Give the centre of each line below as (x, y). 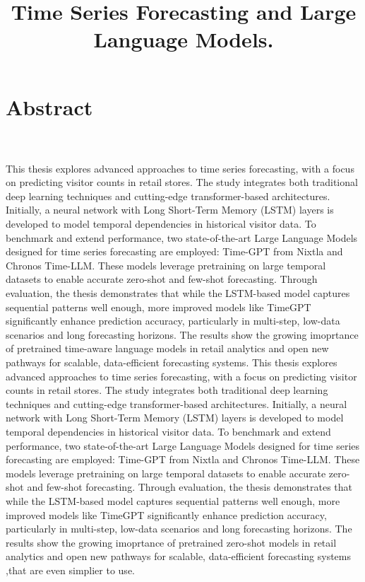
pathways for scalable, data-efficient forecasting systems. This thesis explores (172, 362)
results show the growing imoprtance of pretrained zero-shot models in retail (171, 542)
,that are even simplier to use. (70, 570)
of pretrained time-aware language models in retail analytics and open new (167, 348)
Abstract (49, 106)
